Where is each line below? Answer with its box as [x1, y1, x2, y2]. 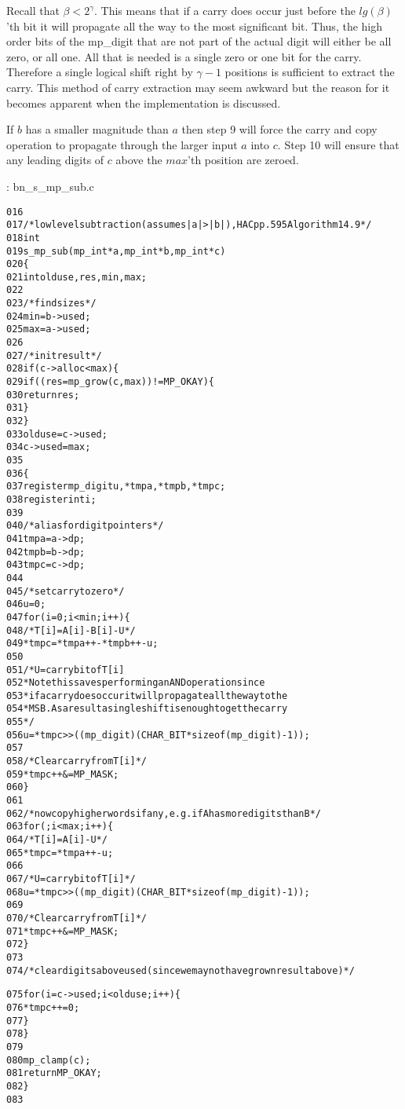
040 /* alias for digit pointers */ [6, 520, 164, 532]
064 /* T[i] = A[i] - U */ [6, 834, 108, 846]
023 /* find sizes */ [6, 298, 97, 309]
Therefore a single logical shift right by [6, 64, 193, 80]
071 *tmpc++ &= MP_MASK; [6, 925, 119, 937]
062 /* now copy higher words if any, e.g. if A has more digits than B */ [6, 807, 322, 819]
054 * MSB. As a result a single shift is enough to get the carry [6, 703, 288, 715]
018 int [6, 232, 40, 243]
